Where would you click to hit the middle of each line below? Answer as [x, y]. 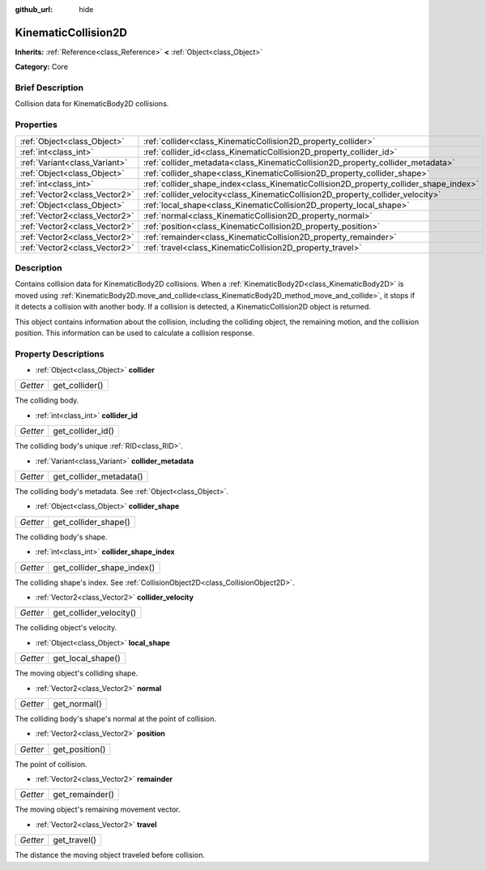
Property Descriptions [60, 354]
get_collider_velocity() [95, 613]
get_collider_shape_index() [104, 567]
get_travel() [75, 840]
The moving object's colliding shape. [77, 673]
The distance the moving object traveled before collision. [110, 855]
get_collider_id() [84, 431]
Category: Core [42, 67]
